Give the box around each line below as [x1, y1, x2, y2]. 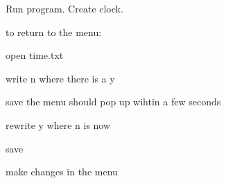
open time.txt [6, 48, 64, 62]
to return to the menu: [6, 24, 102, 39]
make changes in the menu [6, 164, 118, 179]
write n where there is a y [6, 71, 115, 85]
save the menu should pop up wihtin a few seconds [6, 94, 221, 109]
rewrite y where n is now [6, 117, 111, 132]
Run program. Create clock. [6, 1, 123, 15]
